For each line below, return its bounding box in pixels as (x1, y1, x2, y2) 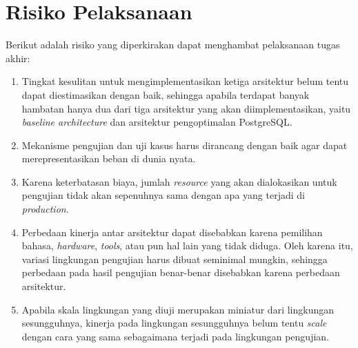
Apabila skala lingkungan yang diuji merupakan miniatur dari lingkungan (21, 302, 335, 316)
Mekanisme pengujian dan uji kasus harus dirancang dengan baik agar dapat (21, 137, 348, 152)
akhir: (6, 50, 30, 65)
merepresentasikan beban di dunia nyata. (21, 151, 196, 166)
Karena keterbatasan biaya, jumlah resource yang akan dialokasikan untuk (21, 174, 337, 188)
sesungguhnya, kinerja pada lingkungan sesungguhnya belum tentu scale (21, 316, 327, 330)
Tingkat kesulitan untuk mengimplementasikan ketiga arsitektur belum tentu (21, 74, 349, 88)
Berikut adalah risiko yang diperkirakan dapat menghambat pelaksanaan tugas (6, 37, 340, 52)
